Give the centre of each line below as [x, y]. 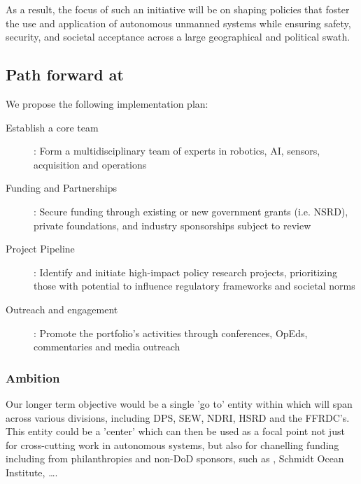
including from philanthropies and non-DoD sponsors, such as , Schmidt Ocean [175, 458]
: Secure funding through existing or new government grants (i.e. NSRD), [191, 211]
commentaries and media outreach [107, 347]
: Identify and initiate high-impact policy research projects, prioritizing [186, 272]
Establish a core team [52, 127]
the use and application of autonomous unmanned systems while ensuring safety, [178, 23]
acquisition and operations [90, 164]
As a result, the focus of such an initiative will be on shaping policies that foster [178, 9]
